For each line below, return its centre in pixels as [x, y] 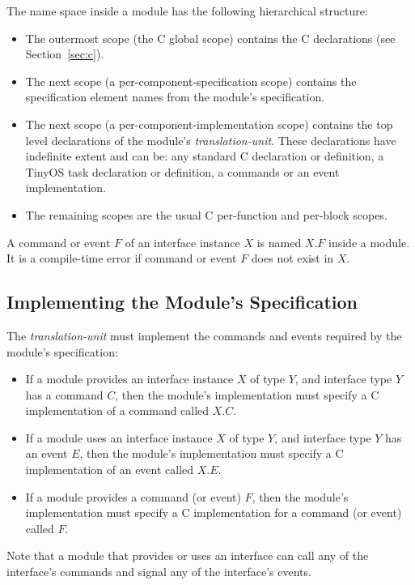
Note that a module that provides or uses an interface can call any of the [188, 555]
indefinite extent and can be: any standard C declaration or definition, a [205, 156]
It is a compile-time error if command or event [122, 258]
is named [279, 242]
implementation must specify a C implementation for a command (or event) [214, 512]
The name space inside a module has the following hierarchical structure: [187, 11]
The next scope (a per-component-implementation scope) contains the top [209, 124]
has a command [64, 394]
